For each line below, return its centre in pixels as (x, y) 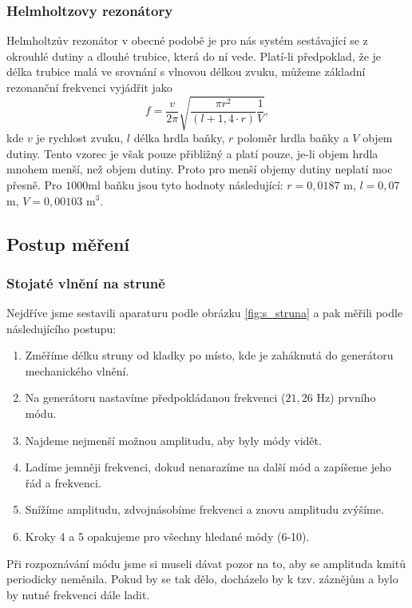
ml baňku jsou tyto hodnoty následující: (186, 184)
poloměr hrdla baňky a (293, 138)
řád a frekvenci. (63, 482)
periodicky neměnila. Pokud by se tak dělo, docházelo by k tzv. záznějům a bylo (202, 579)
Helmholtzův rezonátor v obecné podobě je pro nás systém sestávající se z (187, 40)
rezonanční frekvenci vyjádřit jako (89, 87)
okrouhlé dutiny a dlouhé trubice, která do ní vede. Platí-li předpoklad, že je (194, 56)
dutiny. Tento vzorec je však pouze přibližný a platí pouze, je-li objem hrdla (192, 153)
